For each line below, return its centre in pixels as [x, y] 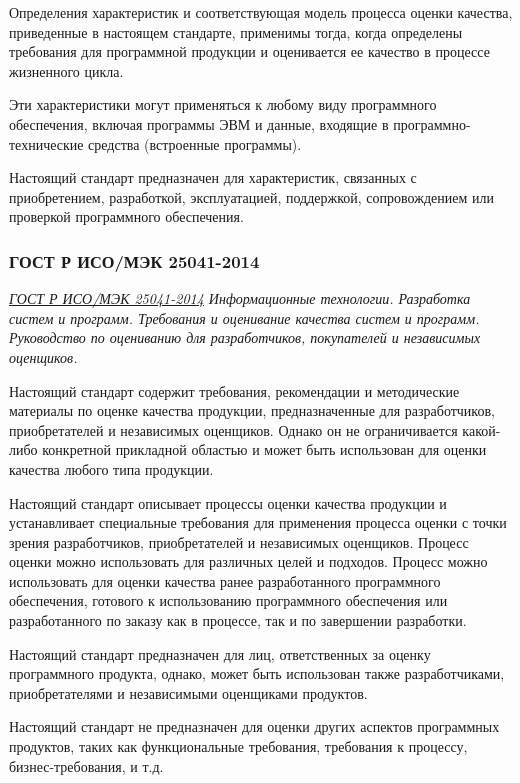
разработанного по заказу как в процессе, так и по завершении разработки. [238, 620]
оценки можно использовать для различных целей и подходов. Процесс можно [248, 561]
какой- [481, 429]
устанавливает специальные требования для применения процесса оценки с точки [258, 522]
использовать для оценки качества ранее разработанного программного [225, 580]
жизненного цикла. [66, 70]
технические [46, 143]
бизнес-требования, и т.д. [86, 765]
